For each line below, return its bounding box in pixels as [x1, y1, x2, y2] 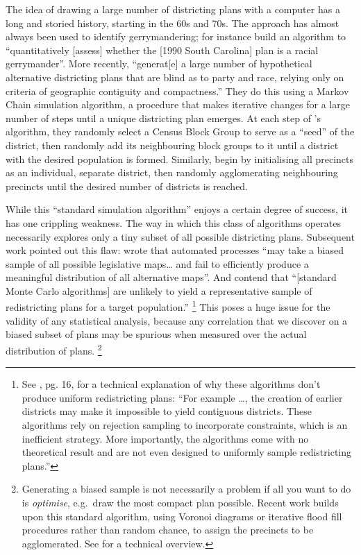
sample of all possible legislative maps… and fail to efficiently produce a [6, 256, 309, 271]
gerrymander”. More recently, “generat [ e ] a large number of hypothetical [6, 56, 312, 71]
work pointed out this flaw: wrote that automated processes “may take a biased [6, 243, 344, 257]
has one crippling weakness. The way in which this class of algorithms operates [6, 215, 341, 230]
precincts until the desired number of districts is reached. [6, 178, 249, 193]
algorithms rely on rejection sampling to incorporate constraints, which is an [22, 417, 348, 432]
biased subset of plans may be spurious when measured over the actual [6, 327, 307, 341]
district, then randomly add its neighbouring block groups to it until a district [6, 137, 339, 152]
